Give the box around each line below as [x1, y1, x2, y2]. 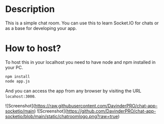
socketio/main [5, 108, 34, 114]
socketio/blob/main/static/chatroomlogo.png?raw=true [5, 113, 118, 119]
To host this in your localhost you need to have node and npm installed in [5, 59, 156, 65]
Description [5, 3, 55, 15]
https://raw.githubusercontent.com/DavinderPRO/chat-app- [34, 103, 158, 109]
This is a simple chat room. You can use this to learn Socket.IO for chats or [5, 20, 159, 26]
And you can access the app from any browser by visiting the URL [5, 88, 141, 94]
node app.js [5, 79, 30, 84]
